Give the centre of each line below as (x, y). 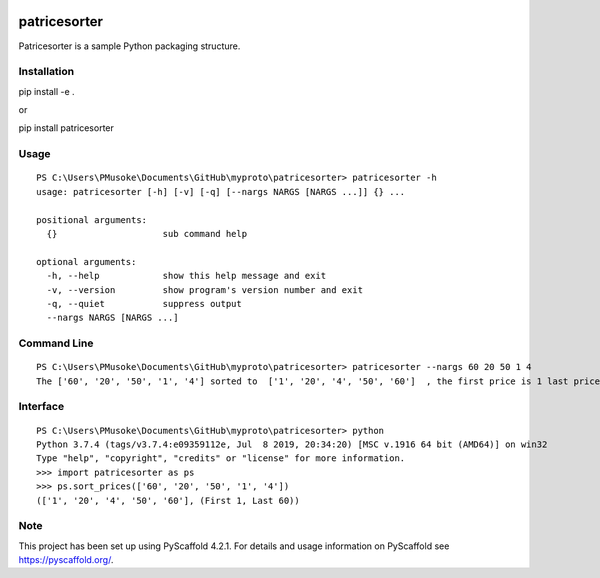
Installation (46, 72)
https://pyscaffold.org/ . (66, 560)
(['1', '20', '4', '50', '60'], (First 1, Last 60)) (168, 500)
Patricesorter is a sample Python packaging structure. (129, 46)
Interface (41, 407)
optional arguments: (86, 261)
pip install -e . (46, 91)
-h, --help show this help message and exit (186, 276)
